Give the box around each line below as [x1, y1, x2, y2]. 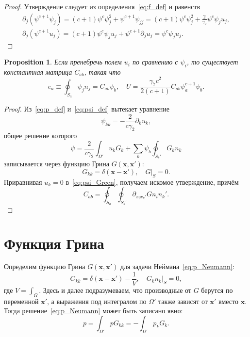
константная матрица [4, 66, 72, 77]
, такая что [84, 66, 121, 77]
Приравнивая [4, 177, 42, 187]
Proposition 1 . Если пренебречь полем [4, 57, 122, 67]
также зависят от [158, 296, 208, 306]
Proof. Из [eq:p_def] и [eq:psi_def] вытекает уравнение [4, 103, 170, 113]
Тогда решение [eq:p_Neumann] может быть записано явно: [4, 305, 183, 316]
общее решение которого [4, 130, 77, 141]
